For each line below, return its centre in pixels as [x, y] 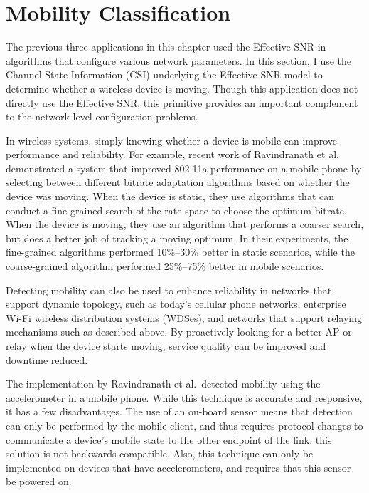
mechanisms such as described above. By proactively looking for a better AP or [179, 332]
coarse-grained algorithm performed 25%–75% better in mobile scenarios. [165, 266]
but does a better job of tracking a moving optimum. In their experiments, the [177, 238]
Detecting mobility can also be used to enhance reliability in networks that [169, 290]
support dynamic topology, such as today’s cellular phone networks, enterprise [176, 304]
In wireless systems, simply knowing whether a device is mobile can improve [172, 140]
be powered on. [39, 481]
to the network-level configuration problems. [102, 116]
